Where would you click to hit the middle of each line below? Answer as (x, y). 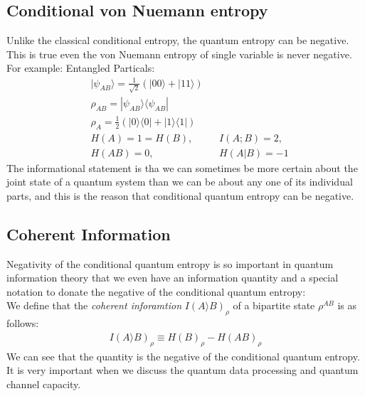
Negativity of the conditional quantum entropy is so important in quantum (170, 263)
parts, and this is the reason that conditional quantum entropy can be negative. (180, 195)
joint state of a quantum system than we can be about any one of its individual (180, 182)
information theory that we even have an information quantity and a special (173, 278)
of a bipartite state (274, 305)
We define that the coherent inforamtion (94, 305)
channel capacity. (44, 384)
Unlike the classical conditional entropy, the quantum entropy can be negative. (178, 40)
